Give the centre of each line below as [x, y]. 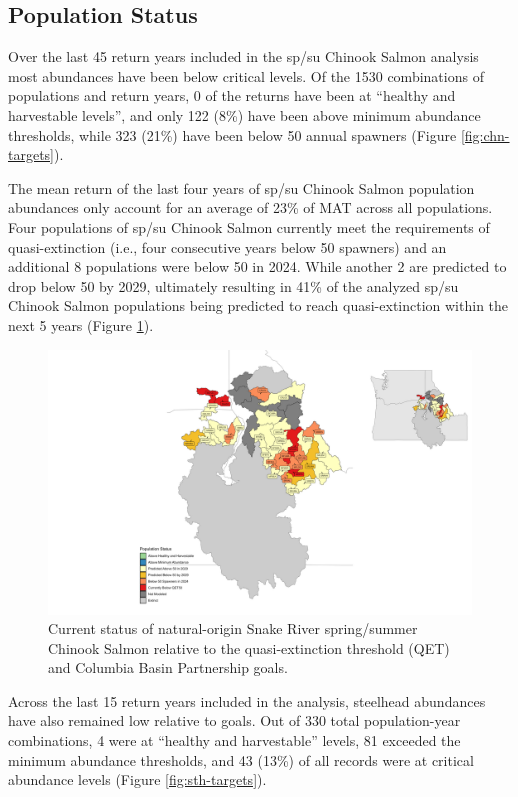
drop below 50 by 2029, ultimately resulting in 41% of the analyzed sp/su [233, 285]
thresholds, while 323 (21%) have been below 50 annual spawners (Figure [232, 134]
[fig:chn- [485, 134]
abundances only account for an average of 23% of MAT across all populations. [250, 207]
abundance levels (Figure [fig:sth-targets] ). [137, 779]
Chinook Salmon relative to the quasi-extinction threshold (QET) [249, 647]
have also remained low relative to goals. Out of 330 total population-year [234, 720]
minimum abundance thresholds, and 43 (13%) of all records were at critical [241, 759]
